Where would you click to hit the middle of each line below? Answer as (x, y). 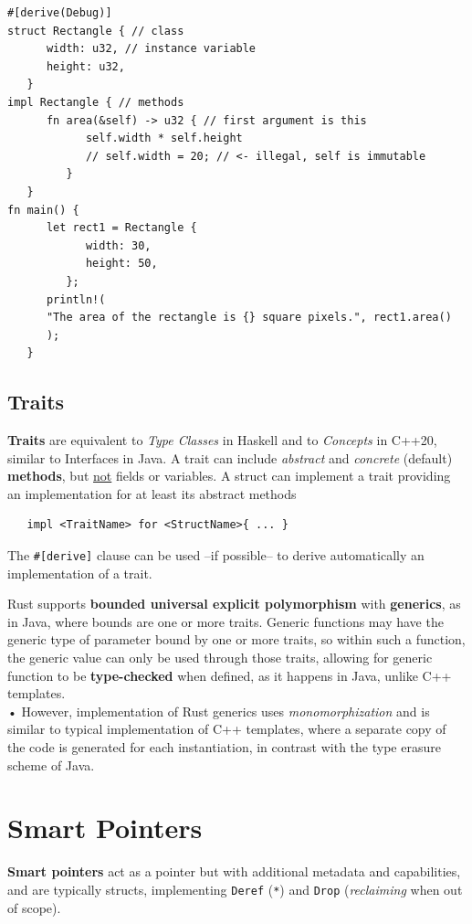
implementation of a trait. (80, 573)
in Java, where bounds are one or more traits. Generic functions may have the (226, 621)
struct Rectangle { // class (96, 31)
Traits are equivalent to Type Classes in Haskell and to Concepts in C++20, (222, 440)
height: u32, (85, 66)
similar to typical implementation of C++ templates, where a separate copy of (227, 729)
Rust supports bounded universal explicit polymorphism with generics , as (234, 604)
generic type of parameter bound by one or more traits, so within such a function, (236, 639)
